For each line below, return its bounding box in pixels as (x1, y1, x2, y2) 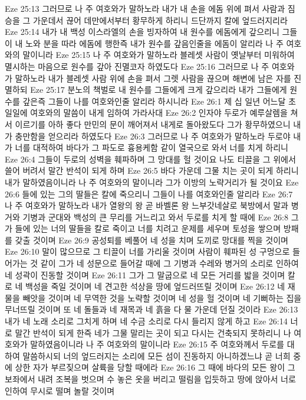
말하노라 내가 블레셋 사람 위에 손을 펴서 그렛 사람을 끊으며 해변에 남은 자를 (15, 71, 291, 84)
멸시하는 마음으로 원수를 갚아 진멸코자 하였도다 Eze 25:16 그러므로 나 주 (5, 60, 269, 72)
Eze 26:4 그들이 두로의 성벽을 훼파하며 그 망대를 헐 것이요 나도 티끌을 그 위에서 (5, 152, 296, 165)
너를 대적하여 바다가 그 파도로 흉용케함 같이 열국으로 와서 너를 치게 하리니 (15, 141, 288, 154)
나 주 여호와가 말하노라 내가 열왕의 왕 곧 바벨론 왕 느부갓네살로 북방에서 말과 (5, 199, 288, 212)
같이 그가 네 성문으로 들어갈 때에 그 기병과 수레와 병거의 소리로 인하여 (40, 257, 299, 269)
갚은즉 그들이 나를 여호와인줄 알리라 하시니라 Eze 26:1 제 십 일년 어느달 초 (22, 95, 296, 107)
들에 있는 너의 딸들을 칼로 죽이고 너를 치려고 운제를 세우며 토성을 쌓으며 (15, 222, 281, 235)
